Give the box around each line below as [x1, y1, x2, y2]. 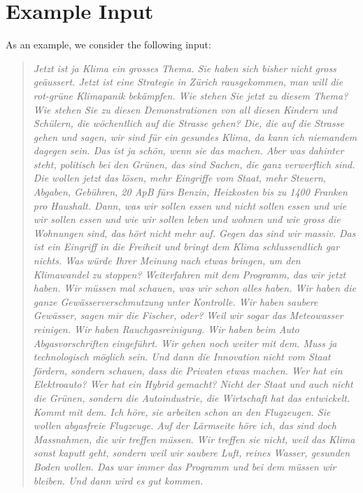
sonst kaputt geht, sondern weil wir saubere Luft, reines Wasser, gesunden [33, 445, 350, 460]
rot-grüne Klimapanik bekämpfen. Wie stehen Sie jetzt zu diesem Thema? [33, 88, 348, 102]
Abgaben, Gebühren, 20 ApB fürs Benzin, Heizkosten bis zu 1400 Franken [33, 184, 348, 199]
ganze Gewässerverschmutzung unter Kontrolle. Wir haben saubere [33, 294, 318, 309]
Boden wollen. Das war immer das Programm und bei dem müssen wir [33, 459, 336, 473]
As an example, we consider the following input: [6, 37, 211, 52]
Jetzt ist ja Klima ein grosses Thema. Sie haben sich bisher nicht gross [33, 60, 336, 75]
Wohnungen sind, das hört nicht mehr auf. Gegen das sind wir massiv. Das [33, 225, 356, 240]
